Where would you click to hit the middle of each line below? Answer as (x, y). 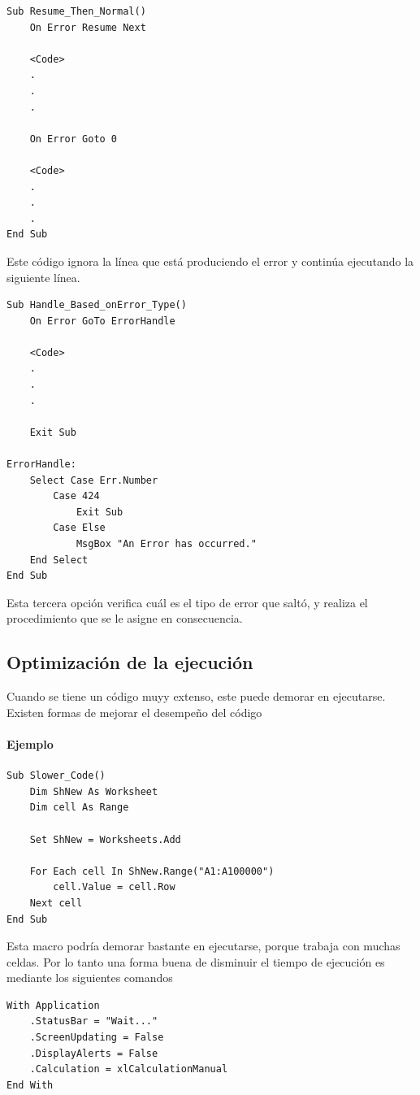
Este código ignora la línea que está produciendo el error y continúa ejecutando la (210, 261)
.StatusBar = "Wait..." (94, 1021)
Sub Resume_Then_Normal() (76, 11)
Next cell (56, 903)
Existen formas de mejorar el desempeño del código (134, 712)
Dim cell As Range (79, 808)
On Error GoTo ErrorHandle (102, 321)
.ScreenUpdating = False (97, 1038)
